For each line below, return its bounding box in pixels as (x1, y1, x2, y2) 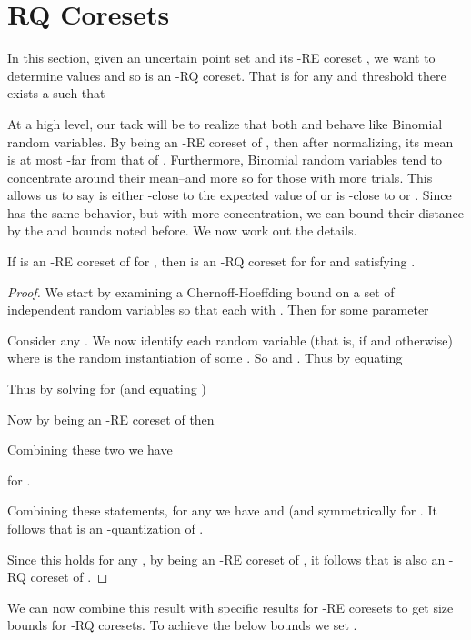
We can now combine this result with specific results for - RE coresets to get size (7, 597, 454, 616)
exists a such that (7, 84, 105, 103)
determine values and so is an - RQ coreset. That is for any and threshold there (7, 65, 446, 85)
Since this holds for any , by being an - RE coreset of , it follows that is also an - (7, 549, 454, 568)
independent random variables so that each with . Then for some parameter (7, 300, 429, 319)
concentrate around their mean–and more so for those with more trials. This (7, 167, 433, 186)
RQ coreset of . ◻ (7, 567, 108, 586)
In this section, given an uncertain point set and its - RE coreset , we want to (7, 48, 436, 67)
